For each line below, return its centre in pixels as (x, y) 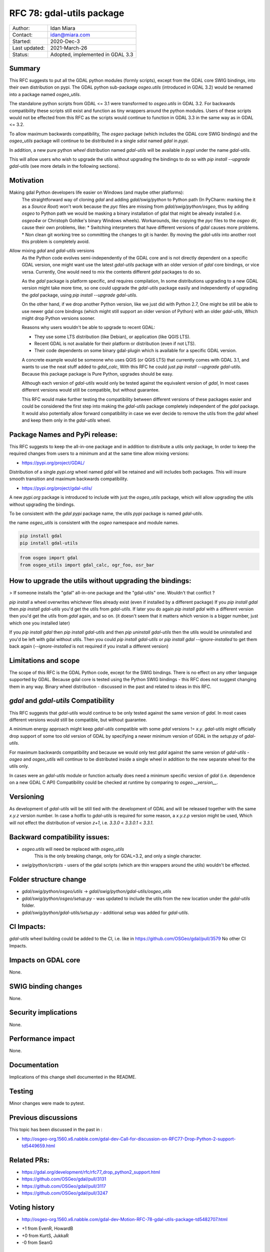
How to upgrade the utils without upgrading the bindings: (100, 581)
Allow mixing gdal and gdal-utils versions (52, 251)
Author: (21, 28)
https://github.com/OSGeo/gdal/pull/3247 (65, 1193)
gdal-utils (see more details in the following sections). (64, 166)
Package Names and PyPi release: (63, 434)
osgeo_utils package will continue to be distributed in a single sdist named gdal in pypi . (99, 141)
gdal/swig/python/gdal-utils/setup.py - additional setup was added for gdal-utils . (105, 912)
